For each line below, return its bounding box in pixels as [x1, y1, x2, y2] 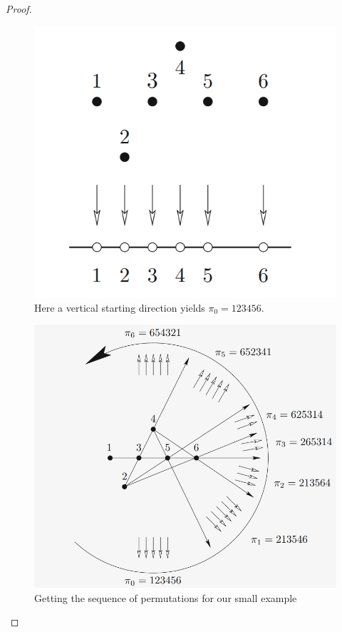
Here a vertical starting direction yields [34, 300, 205, 315]
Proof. [6, 1, 32, 16]
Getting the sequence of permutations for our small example [34, 590, 297, 605]
